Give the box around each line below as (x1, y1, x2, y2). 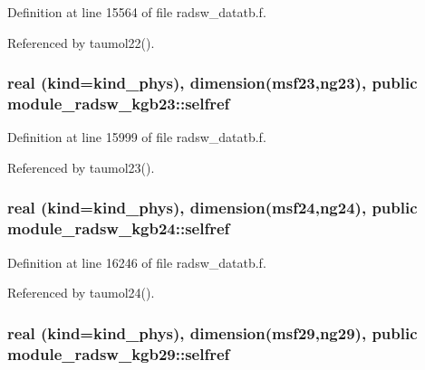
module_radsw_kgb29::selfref (7, 342, 230, 365)
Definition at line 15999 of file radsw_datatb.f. (7, 128, 266, 147)
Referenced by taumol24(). (7, 283, 155, 302)
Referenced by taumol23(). (7, 157, 155, 176)
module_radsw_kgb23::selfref (7, 92, 230, 115)
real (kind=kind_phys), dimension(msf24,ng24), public (7, 196, 418, 219)
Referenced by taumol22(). (7, 33, 155, 52)
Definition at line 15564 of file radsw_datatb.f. (7, 3, 266, 21)
